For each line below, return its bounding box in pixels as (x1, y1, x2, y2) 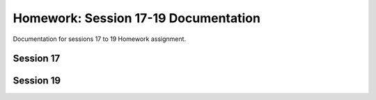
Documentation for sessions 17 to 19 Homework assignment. (13, 35, 187, 43)
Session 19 (13, 75, 61, 87)
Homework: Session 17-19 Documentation (13, 10, 261, 26)
